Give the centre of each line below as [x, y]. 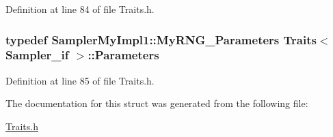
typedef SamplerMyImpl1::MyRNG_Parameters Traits [161, 39]
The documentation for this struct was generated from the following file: [157, 103]
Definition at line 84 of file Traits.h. [80, 9]
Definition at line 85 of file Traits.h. [80, 80]
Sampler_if [37, 55]
